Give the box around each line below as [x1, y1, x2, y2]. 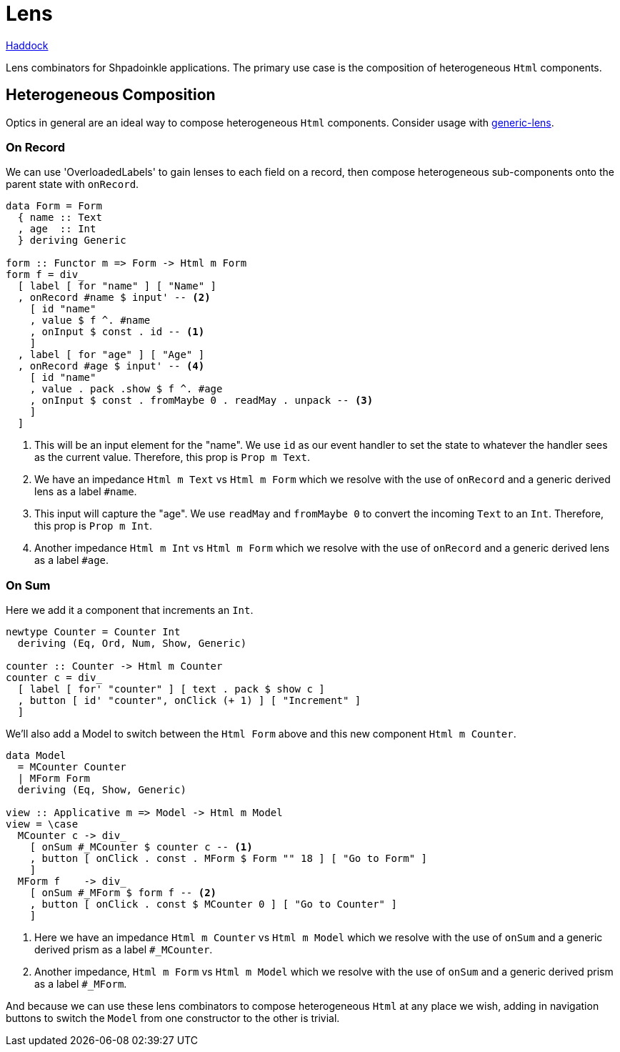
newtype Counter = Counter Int [6, 626, 181, 638]
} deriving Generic [17, 234, 126, 247]
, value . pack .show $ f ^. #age [29, 383, 223, 395]
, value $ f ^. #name [29, 314, 151, 327]
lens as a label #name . [34, 485, 137, 498]
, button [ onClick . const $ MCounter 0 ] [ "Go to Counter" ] [29, 898, 397, 910]
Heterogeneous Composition [6, 86, 216, 104]
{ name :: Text [17, 212, 102, 224]
